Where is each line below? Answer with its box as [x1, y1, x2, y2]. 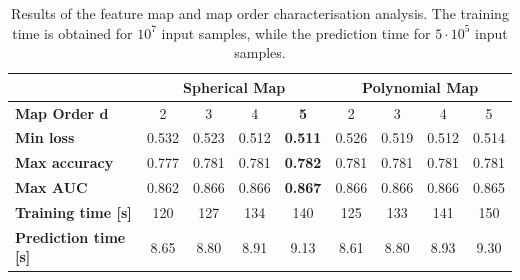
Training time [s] [15, 202, 132, 222]
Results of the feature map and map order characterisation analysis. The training [11, 3, 509, 23]
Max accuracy [15, 152, 114, 173]
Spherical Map [183, 76, 286, 97]
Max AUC [15, 177, 88, 198]
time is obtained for [12, 22, 133, 43]
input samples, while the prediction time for [161, 22, 431, 43]
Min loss [15, 127, 75, 148]
